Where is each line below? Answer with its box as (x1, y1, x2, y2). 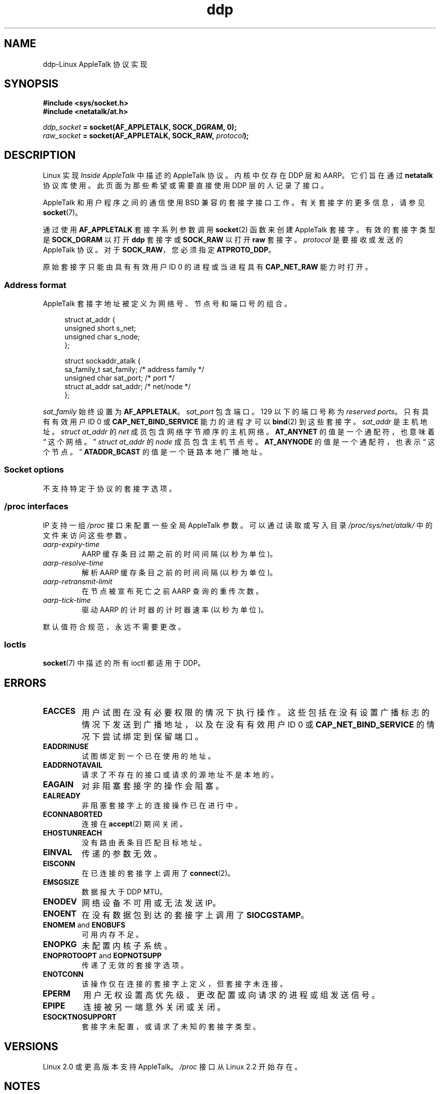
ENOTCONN (43, 970, 84, 979)
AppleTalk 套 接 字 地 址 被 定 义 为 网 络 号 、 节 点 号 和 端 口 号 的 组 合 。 (43, 299, 292, 308)
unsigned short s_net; (64, 324, 136, 333)
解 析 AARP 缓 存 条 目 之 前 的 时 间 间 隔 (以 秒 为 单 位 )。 (81, 568, 277, 577)
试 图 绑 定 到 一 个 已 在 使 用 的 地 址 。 (81, 752, 215, 761)
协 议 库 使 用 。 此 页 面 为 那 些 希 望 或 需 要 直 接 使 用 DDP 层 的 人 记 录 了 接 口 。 (43, 181, 328, 190)
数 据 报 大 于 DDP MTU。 (81, 887, 167, 896)
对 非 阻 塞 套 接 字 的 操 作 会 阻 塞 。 (81, 781, 224, 791)
